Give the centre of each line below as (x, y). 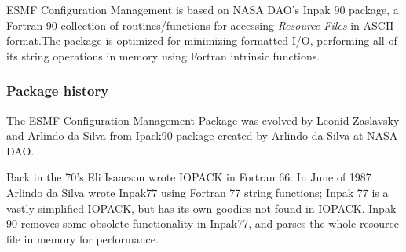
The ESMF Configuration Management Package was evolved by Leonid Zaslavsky (203, 120)
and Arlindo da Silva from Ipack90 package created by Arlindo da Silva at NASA (202, 135)
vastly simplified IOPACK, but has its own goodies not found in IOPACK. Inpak (201, 208)
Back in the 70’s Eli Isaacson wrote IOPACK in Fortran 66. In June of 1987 (189, 177)
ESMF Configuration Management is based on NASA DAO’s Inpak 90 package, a (203, 9)
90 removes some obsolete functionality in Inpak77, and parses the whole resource (203, 223)
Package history (58, 91)
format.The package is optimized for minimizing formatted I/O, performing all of (202, 40)
